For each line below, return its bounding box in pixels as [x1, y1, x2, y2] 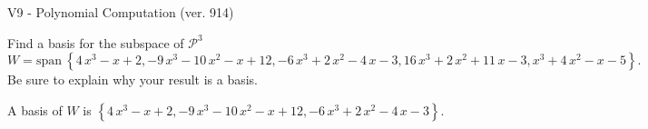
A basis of [7, 100, 63, 119]
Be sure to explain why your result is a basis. [7, 70, 259, 89]
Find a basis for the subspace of [7, 33, 184, 52]
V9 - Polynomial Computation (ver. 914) [7, 3, 234, 21]
